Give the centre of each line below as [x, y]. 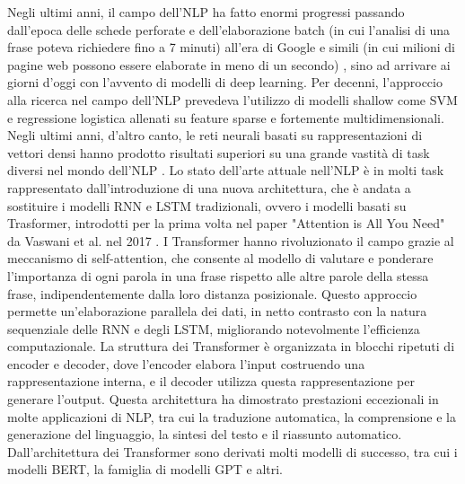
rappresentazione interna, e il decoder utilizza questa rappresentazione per [211, 381]
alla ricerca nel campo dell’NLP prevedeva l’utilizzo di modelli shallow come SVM [232, 99]
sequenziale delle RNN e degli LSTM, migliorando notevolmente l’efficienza [214, 328]
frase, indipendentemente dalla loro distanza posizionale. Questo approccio [212, 293]
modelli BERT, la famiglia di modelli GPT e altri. [145, 469]
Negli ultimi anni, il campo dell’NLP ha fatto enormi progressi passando [206, 12]
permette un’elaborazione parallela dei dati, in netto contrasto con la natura [217, 311]
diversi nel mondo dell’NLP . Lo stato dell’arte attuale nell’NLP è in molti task [226, 170]
